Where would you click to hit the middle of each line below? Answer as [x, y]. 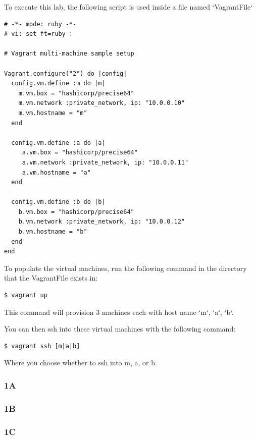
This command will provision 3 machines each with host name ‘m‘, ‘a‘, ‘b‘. [119, 312]
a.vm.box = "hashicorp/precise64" [80, 153]
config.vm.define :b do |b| [58, 202]
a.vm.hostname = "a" [56, 172]
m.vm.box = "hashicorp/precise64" [76, 93]
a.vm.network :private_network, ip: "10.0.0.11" [105, 162]
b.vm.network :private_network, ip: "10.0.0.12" [101, 222]
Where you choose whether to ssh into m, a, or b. [81, 363]
